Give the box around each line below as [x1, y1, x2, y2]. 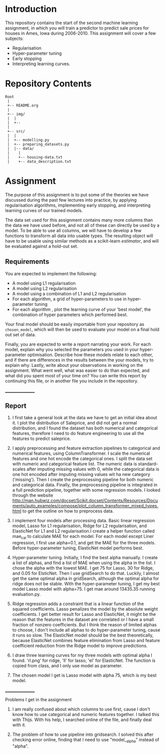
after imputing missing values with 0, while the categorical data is [27, 466, 160, 472]
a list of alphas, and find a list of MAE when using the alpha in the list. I [12, 560, 156, 566]
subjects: [5, 36, 24, 41]
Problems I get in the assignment [5, 697, 72, 703]
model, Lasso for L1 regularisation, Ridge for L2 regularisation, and [12, 523, 147, 529]
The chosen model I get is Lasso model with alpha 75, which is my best [12, 672, 157, 679]
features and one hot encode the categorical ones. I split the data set [12, 456, 153, 462]
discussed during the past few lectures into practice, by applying [5, 197, 137, 203]
